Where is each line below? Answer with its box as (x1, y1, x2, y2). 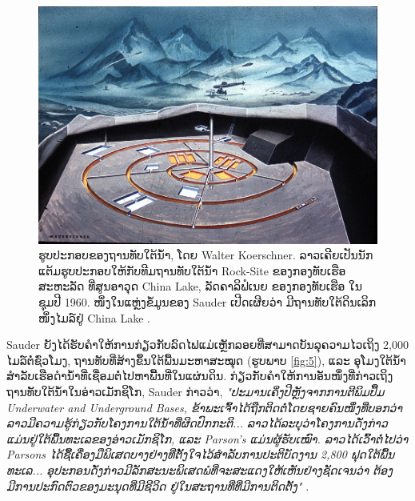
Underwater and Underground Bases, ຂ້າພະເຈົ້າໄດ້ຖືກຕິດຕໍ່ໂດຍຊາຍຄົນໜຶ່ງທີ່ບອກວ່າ (6, 399, 402, 415)
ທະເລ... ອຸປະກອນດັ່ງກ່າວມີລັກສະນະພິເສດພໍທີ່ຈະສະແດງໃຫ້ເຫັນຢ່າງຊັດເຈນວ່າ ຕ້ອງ (6, 461, 393, 478)
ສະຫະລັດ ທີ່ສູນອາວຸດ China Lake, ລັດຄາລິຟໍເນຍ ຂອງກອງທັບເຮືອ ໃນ (38, 278, 362, 295)
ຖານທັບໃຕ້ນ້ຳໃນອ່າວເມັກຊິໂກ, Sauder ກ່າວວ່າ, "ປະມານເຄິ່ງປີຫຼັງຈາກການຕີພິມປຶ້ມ (6, 383, 385, 399)
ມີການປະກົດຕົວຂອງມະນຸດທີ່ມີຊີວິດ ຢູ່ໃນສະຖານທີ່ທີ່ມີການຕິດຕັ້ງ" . (6, 477, 309, 494)
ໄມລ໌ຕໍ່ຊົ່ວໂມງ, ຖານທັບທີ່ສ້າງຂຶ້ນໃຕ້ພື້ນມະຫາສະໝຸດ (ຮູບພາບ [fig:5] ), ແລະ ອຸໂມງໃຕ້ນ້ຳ (6, 351, 406, 368)
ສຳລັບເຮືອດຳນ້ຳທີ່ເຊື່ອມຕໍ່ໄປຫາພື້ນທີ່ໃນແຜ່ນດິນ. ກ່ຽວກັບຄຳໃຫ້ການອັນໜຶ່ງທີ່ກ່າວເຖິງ (6, 367, 393, 384)
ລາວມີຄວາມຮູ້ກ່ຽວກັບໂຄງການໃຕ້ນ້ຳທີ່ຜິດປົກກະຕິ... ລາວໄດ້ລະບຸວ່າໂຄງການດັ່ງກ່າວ (6, 415, 388, 431)
